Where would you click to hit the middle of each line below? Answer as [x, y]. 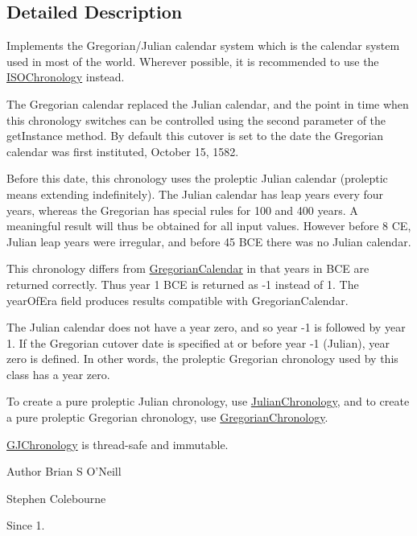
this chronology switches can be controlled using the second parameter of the [196, 120]
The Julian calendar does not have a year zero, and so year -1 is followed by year [206, 327]
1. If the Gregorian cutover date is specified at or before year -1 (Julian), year [198, 342]
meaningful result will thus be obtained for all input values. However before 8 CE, [209, 226]
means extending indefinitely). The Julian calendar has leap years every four [195, 194]
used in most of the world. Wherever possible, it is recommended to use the [193, 61]
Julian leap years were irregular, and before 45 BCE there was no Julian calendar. [209, 241]
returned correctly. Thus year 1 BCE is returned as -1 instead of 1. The [183, 284]
